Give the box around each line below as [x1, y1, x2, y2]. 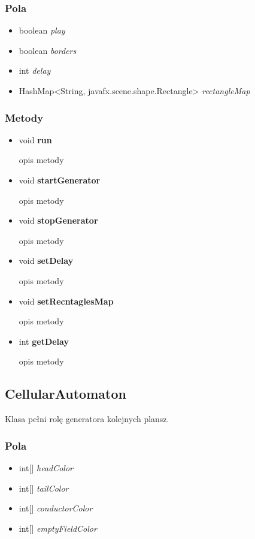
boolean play [19, 24, 65, 37]
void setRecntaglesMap [19, 294, 114, 307]
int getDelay [19, 335, 69, 347]
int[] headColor [19, 461, 73, 474]
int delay [19, 64, 51, 77]
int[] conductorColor [19, 502, 93, 514]
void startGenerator [19, 174, 101, 186]
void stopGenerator [19, 214, 98, 227]
